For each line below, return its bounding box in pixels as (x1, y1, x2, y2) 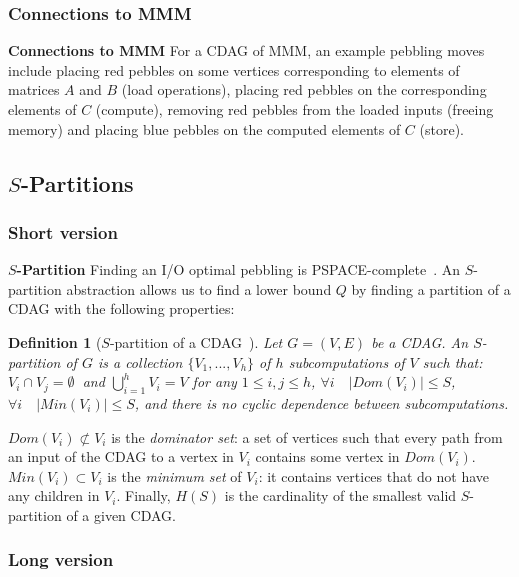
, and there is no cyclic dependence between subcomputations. (134, 392, 509, 413)
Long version (8, 547, 114, 572)
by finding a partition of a (351, 278, 511, 299)
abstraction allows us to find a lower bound (66, 278, 332, 299)
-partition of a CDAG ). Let (109, 331, 283, 352)
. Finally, (116, 485, 171, 506)
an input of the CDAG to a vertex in (8, 446, 234, 467)
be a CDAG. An (371, 331, 469, 352)
